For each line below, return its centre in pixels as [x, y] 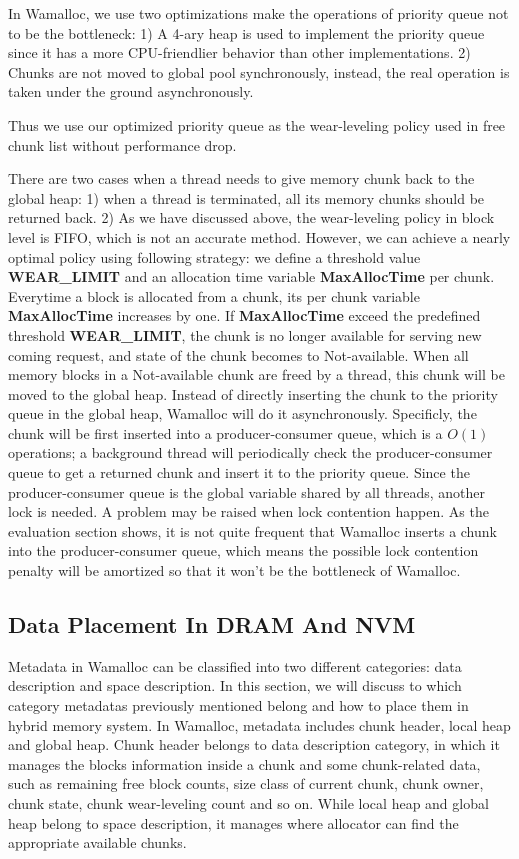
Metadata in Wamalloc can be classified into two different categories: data [235, 665]
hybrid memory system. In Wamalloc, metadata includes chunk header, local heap [259, 724]
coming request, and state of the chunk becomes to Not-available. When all [238, 354]
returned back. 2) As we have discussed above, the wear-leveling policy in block [251, 217]
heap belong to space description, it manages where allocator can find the [233, 822]
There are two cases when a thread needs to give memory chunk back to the [241, 178]
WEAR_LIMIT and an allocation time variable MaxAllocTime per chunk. [251, 276]
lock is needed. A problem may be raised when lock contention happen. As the [248, 511]
